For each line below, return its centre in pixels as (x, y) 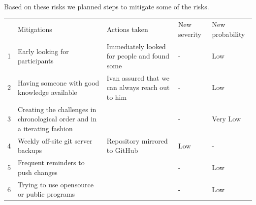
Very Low (226, 119)
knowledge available (48, 92)
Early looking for (43, 51)
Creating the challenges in (57, 109)
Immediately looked (136, 46)
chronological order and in (57, 119)
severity (190, 34)
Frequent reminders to (51, 162)
